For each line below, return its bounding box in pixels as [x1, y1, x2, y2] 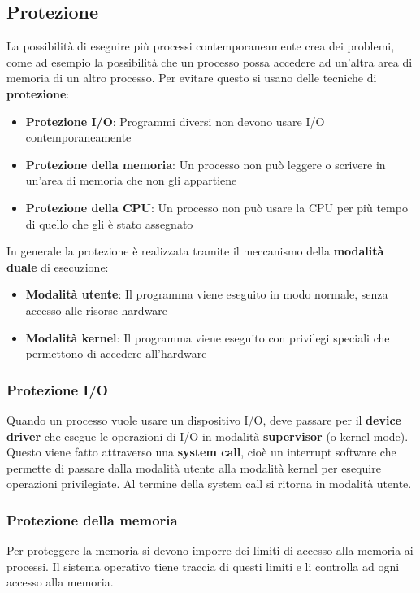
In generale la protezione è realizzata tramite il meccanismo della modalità [6, 242, 384, 259]
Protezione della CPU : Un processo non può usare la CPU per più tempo [25, 198, 408, 216]
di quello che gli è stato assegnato [25, 215, 193, 232]
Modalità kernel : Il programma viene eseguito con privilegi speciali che [25, 329, 390, 346]
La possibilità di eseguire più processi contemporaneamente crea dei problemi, [6, 37, 395, 55]
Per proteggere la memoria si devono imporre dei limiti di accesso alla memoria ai [6, 542, 414, 559]
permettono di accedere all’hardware [25, 345, 207, 362]
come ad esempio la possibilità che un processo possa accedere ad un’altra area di [6, 53, 413, 70]
